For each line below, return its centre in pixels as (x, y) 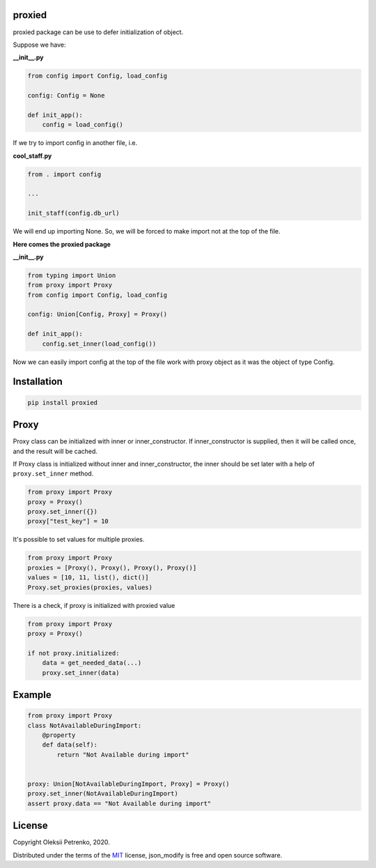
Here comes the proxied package (62, 244)
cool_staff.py (32, 155)
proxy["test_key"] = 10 (68, 521)
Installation (38, 382)
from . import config (64, 174)
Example (32, 695)
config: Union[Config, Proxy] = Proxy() (97, 314)
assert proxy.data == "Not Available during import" (119, 803)
